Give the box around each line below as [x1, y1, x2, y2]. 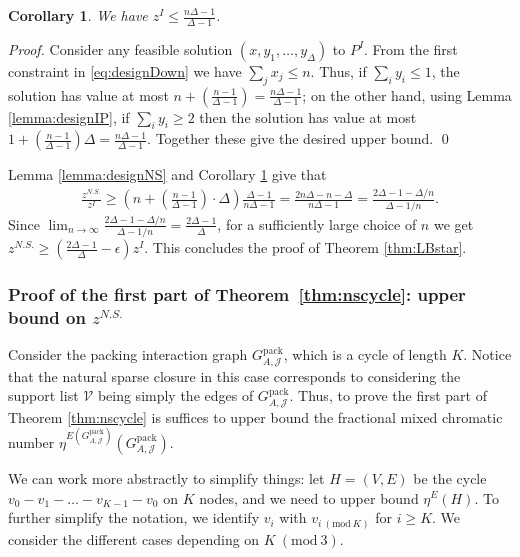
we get [433, 213, 474, 234]
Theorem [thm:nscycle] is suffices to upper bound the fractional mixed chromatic [8, 406, 503, 427]
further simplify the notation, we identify [8, 507, 260, 528]
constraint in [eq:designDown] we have [8, 60, 242, 81]
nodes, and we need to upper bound [199, 487, 419, 508]
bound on [8, 305, 86, 330]
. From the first [364, 38, 458, 59]
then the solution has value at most [199, 106, 417, 127]
